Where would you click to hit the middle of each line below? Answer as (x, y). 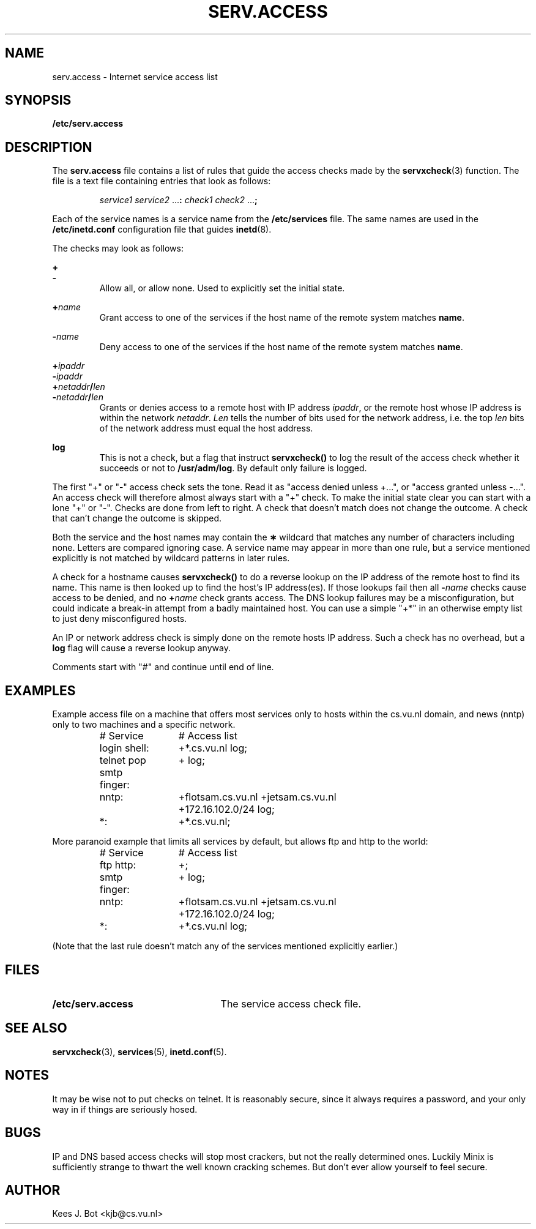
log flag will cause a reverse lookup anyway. (141, 648)
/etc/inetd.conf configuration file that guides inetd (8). (162, 230)
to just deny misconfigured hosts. (120, 619)
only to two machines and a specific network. (144, 725)
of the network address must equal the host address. (206, 428)
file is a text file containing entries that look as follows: (162, 181)
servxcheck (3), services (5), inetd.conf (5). (140, 1052)
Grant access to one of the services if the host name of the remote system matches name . (282, 318)
